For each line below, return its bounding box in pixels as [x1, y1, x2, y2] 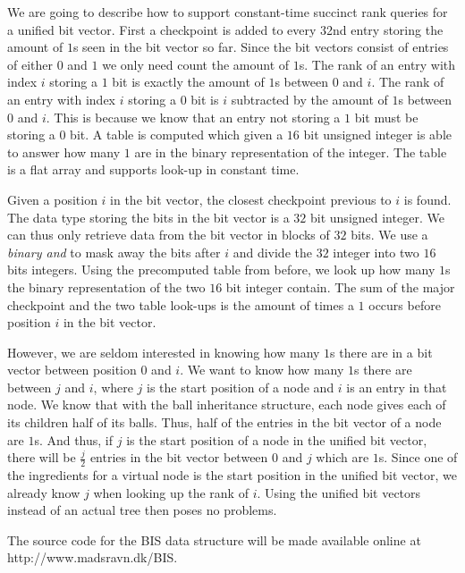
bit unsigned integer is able [303, 125, 452, 144]
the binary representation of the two [7, 277, 206, 296]
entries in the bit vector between [89, 448, 268, 467]
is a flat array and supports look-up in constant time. [7, 160, 300, 179]
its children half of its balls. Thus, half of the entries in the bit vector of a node [7, 413, 442, 432]
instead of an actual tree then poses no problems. [7, 501, 277, 519]
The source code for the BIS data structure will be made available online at [7, 530, 421, 549]
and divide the [232, 242, 312, 261]
